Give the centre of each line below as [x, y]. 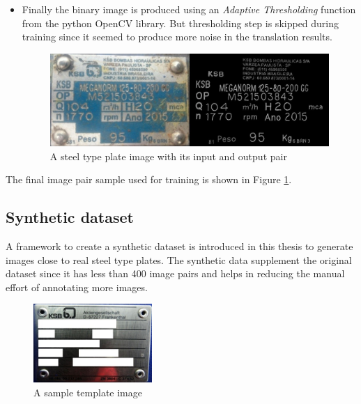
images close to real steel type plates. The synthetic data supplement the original [179, 259]
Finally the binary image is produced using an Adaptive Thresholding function [189, 9]
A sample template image [88, 392]
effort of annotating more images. [77, 287]
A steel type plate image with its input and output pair [168, 156]
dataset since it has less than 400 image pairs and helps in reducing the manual [175, 273]
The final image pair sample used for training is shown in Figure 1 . [149, 179]
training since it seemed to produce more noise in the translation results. [177, 37]
